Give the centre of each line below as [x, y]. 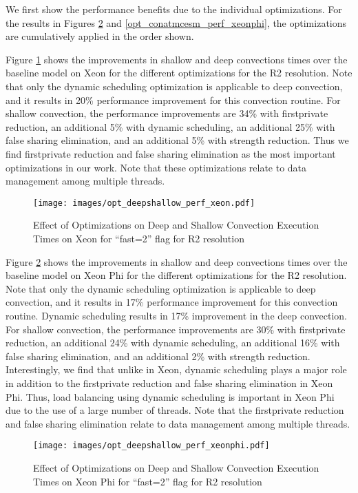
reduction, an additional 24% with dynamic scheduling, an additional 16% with [173, 343]
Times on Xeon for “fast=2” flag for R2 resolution [139, 238]
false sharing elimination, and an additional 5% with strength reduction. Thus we [177, 140]
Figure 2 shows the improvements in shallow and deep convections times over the [177, 261]
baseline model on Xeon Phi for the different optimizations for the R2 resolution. [176, 275]
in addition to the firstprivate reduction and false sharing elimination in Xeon [169, 382]
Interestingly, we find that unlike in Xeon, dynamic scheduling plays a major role [176, 369]
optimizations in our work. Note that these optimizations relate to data [156, 167]
